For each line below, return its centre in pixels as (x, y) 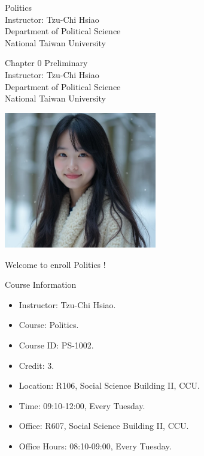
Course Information (41, 284)
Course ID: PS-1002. (56, 345)
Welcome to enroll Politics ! (55, 264)
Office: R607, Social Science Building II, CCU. (104, 426)
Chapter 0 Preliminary (46, 63)
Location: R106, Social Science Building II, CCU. (109, 385)
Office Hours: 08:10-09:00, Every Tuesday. (95, 446)
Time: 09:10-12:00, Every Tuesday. (82, 405)
